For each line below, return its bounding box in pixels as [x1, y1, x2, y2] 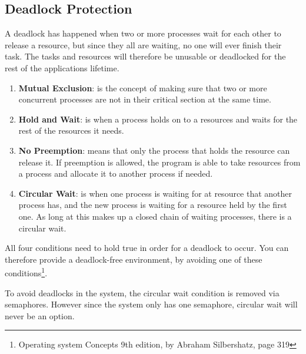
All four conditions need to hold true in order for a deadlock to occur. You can [5, 241, 289, 254]
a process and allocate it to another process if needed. [18, 167, 213, 180]
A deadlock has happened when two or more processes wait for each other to [5, 27, 281, 39]
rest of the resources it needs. [18, 124, 124, 137]
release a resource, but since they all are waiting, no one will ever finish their [5, 38, 282, 51]
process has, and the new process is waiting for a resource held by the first [18, 198, 287, 211]
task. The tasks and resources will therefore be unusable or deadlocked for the [5, 50, 286, 62]
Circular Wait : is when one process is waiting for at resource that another [18, 187, 292, 199]
